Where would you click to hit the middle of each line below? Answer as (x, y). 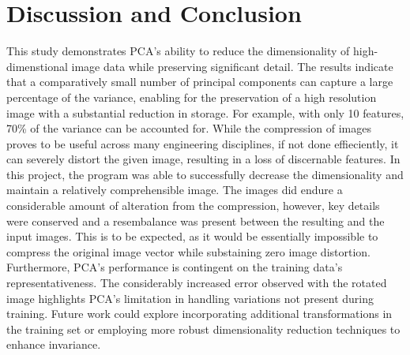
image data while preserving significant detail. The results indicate (232, 66)
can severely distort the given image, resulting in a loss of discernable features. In (203, 159)
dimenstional (37, 66)
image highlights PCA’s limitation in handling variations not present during (190, 298)
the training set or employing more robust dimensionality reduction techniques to (203, 329)
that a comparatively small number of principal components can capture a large (200, 82)
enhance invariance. (54, 344)
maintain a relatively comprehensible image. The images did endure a (175, 190)
